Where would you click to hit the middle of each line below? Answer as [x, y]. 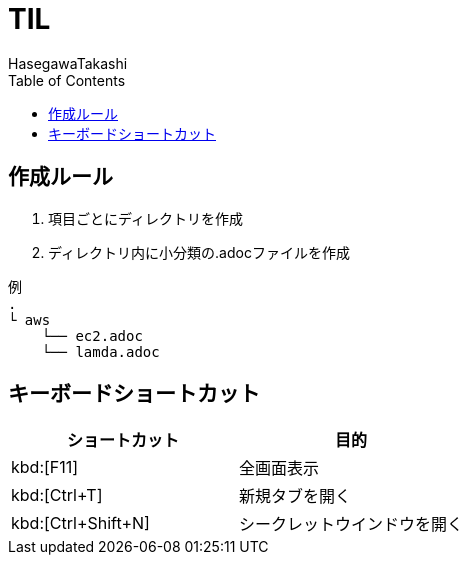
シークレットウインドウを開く [351, 524]
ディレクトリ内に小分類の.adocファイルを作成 [199, 252]
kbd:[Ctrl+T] [57, 495]
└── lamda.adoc [100, 351]
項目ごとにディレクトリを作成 [146, 218]
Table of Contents [67, 80]
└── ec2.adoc [92, 335]
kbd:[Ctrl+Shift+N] [80, 523]
